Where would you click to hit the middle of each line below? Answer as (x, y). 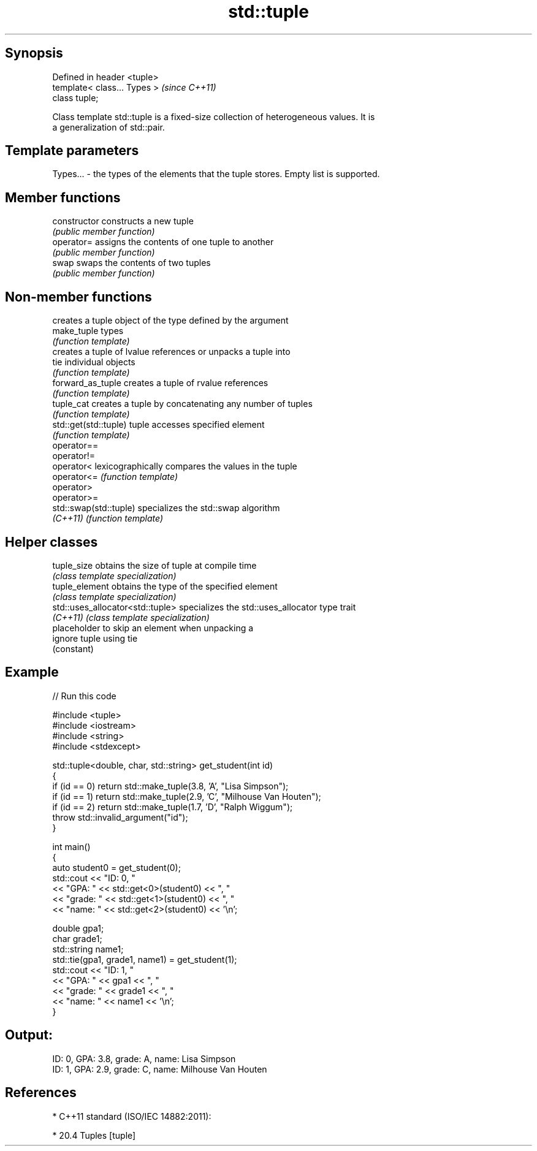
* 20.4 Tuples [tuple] (94, 1135)
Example (32, 672)
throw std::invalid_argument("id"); (120, 817)
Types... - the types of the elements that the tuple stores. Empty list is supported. (216, 174)
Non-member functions (78, 297)
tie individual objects (94, 362)
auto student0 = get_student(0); (116, 867)
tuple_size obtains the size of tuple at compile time (154, 565)
